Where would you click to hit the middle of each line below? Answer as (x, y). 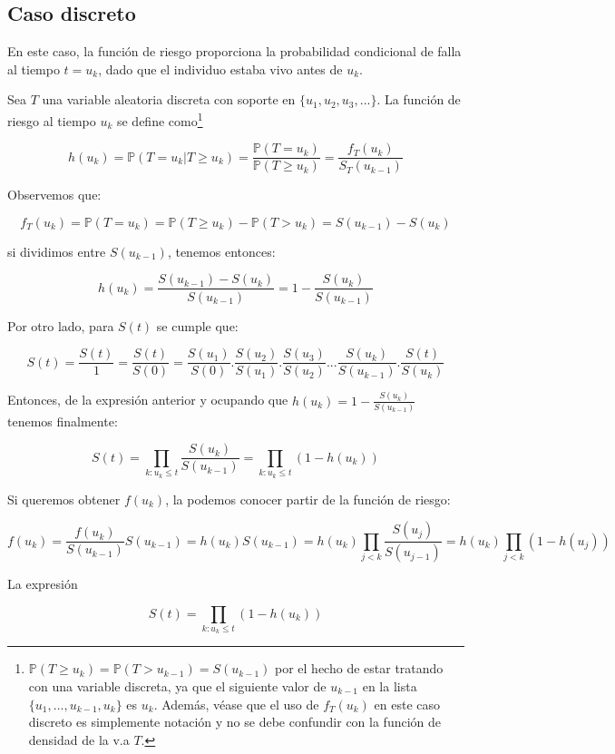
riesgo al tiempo (52, 120)
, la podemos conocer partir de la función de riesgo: (308, 499)
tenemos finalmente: (63, 421)
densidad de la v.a (79, 739)
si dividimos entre (57, 251)
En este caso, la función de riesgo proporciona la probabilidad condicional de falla (234, 51)
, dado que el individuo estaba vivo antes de (220, 69)
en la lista (390, 686)
